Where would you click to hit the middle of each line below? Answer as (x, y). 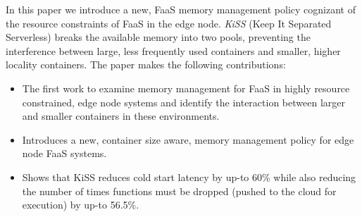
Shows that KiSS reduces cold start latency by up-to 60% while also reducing (189, 176)
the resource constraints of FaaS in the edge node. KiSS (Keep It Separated (169, 23)
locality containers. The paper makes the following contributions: (146, 64)
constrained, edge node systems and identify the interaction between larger (183, 102)
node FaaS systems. (64, 153)
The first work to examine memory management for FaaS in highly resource (186, 88)
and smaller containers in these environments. (121, 116)
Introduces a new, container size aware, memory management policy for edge (188, 139)
